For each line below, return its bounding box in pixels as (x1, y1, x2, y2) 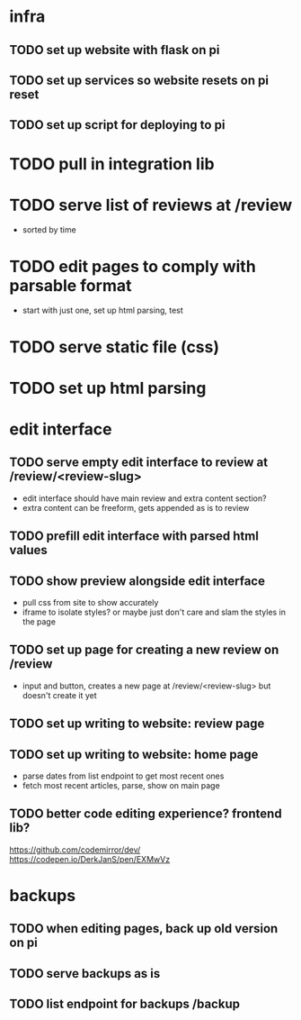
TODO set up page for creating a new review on (9, 642, 279, 658)
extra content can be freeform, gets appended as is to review (22, 502, 250, 513)
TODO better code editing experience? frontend (9, 806, 282, 822)
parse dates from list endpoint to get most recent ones (22, 770, 225, 781)
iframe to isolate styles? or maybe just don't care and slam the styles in (22, 606, 286, 617)
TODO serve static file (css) (9, 336, 220, 357)
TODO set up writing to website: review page (9, 716, 265, 732)
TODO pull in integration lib (9, 153, 215, 174)
